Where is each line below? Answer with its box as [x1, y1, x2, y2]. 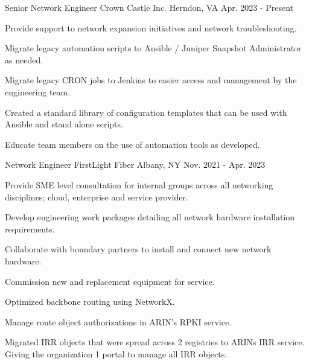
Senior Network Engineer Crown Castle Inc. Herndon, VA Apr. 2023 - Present [5, 1, 294, 13]
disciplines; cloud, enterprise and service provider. [5, 190, 188, 203]
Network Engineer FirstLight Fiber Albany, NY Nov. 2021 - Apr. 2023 [5, 158, 266, 171]
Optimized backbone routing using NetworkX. [5, 295, 175, 308]
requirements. [5, 222, 55, 235]
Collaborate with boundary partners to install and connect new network [5, 243, 272, 255]
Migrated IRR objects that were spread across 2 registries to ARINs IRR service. [5, 336, 305, 348]
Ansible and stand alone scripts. [5, 118, 123, 130]
